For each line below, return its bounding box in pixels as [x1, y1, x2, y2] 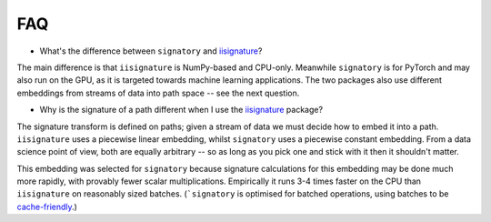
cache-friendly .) [16, 201, 77, 212]
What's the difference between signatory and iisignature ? [39, 45, 263, 56]
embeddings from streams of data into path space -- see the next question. [16, 87, 300, 98]
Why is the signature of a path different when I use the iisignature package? [39, 105, 323, 116]
